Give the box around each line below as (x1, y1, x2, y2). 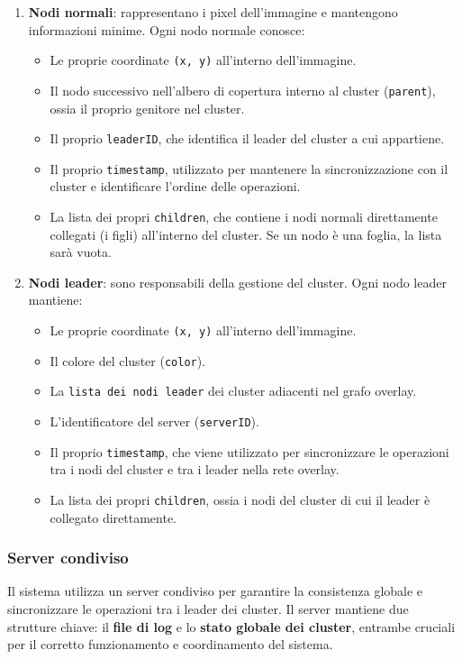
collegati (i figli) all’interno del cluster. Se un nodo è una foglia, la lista (50, 224, 442, 243)
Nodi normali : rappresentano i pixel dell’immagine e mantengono (28, 3, 398, 21)
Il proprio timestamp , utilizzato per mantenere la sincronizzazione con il (50, 159, 448, 178)
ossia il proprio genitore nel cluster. (50, 98, 245, 117)
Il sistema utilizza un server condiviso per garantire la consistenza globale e (7, 581, 423, 600)
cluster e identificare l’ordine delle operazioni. (50, 177, 301, 196)
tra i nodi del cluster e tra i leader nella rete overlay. (50, 460, 340, 479)
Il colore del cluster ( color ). (50, 351, 206, 370)
